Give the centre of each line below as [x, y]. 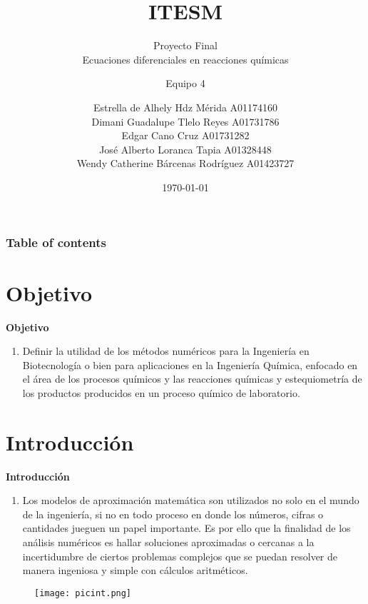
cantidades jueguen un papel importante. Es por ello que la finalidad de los [186, 528]
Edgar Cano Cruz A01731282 [185, 135]
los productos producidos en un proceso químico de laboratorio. [161, 392]
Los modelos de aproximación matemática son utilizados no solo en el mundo [191, 500]
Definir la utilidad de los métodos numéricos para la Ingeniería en [166, 351]
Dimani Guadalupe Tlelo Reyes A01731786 [185, 121]
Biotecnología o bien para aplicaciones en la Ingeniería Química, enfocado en [190, 364]
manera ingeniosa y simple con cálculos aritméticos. [135, 570]
